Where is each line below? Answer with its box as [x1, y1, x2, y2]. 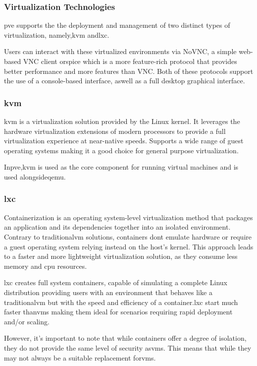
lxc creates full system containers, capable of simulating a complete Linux [4, 277, 227, 288]
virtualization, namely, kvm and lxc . [4, 29, 109, 40]
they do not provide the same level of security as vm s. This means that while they [4, 342, 252, 353]
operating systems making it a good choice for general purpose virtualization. [4, 145, 239, 155]
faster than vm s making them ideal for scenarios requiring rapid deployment [4, 306, 233, 317]
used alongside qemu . [4, 171, 66, 182]
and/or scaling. [4, 316, 50, 326]
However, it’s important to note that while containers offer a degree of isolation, [4, 333, 247, 343]
